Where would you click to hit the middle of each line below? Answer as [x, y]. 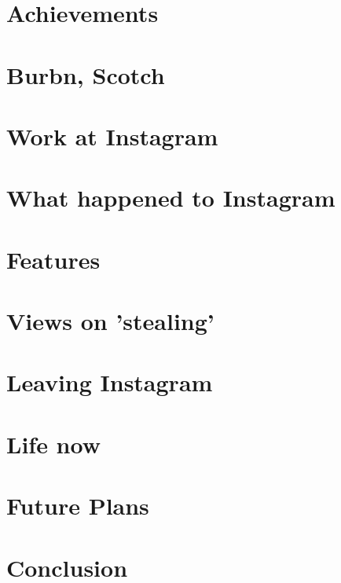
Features [53, 259]
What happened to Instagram [171, 198]
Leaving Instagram [110, 382]
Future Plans [78, 506]
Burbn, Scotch [86, 74]
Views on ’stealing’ [110, 321]
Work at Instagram [112, 136]
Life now [53, 444]
